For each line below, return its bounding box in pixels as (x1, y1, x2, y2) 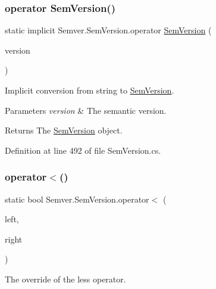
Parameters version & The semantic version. (5, 104, 167, 116)
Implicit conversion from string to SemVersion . (5, 84, 174, 96)
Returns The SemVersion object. (5, 124, 123, 136)
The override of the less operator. (5, 272, 126, 285)
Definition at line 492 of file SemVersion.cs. (5, 144, 161, 156)
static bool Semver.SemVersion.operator (5, 192, 149, 205)
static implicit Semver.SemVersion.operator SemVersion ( (5, 24, 212, 36)
